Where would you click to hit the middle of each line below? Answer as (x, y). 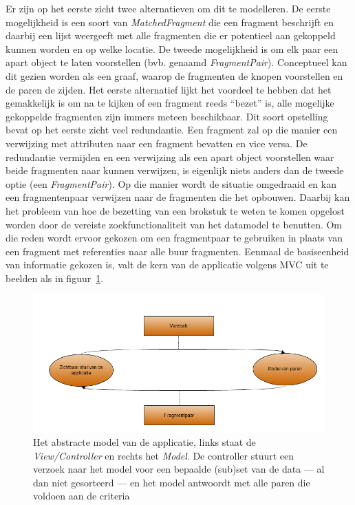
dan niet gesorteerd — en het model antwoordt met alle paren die (172, 482)
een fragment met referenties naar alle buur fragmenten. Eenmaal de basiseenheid (177, 251)
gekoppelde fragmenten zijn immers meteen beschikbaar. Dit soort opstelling (167, 116)
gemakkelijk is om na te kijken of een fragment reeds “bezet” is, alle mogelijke (170, 103)
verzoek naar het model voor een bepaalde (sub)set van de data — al (179, 469)
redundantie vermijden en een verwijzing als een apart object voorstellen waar (170, 157)
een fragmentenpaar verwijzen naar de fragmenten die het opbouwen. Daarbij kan (178, 197)
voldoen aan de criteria (82, 496)
